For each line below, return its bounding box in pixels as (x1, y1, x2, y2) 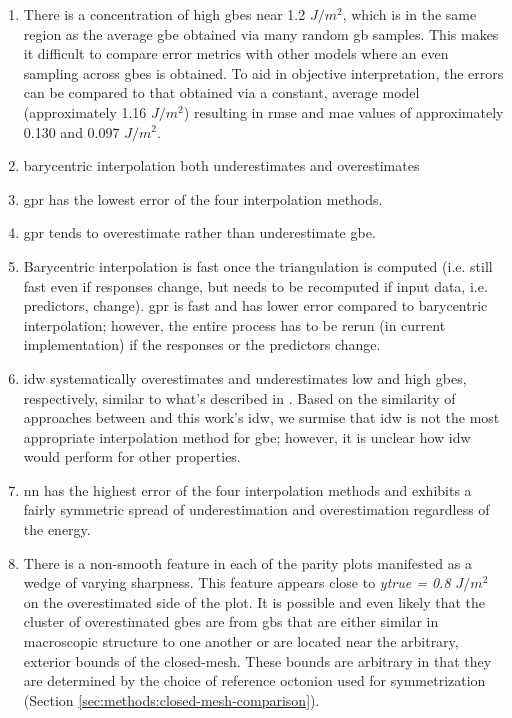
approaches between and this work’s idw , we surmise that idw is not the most (23, 407, 500, 428)
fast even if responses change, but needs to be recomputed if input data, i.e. (23, 275, 488, 296)
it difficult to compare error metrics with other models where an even (23, 43, 449, 64)
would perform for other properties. (23, 446, 241, 467)
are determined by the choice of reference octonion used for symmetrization (23, 670, 486, 691)
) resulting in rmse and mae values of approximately (183, 101, 504, 122)
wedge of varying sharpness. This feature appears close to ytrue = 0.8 (23, 572, 451, 593)
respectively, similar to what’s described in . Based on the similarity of (23, 387, 456, 408)
